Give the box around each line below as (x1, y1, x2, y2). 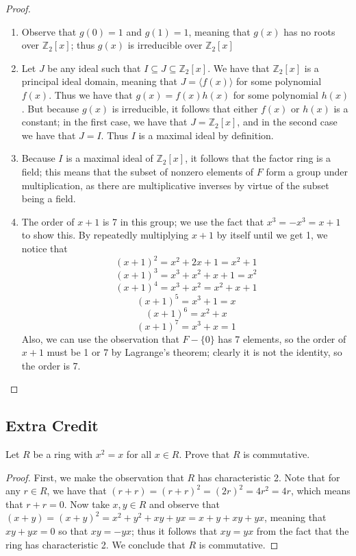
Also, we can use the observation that (21, 331, 179, 346)
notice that (21, 241, 68, 255)
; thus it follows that (131, 524, 218, 538)
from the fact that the (256, 524, 349, 538)
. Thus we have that (49, 87, 133, 101)
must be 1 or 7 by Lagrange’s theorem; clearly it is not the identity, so (47, 345, 342, 359)
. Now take (64, 496, 110, 511)
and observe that (149, 496, 220, 511)
